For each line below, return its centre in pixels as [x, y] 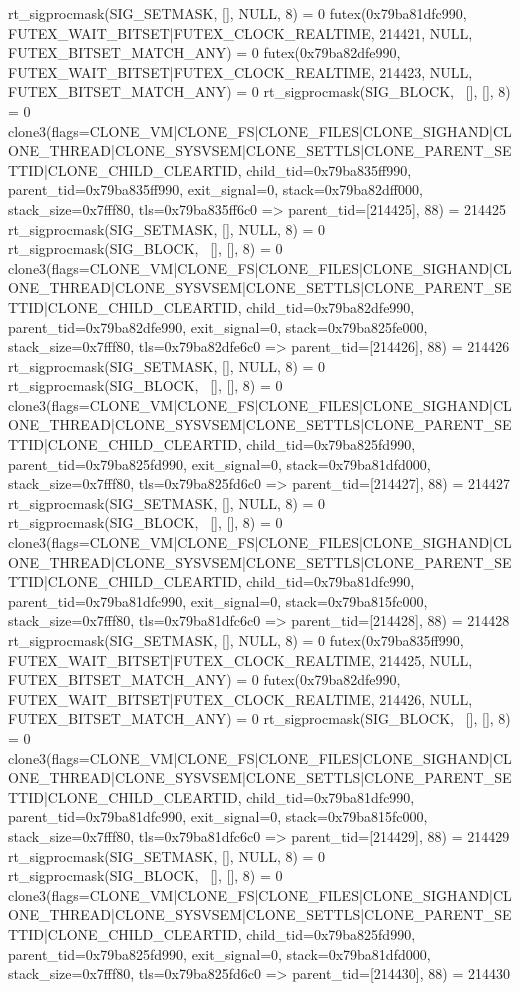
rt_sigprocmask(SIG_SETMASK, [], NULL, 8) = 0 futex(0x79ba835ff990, [236, 640]
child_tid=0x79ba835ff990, [329, 169]
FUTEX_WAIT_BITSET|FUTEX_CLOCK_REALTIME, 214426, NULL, [240, 698]
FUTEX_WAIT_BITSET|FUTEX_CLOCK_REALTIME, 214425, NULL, [240, 659]
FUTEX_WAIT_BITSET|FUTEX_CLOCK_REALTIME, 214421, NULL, [240, 32]
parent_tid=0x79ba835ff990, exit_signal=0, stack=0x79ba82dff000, [215, 189]
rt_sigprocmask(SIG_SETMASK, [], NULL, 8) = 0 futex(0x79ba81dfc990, [237, 13]
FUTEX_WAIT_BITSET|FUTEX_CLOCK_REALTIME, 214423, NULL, [240, 71]
